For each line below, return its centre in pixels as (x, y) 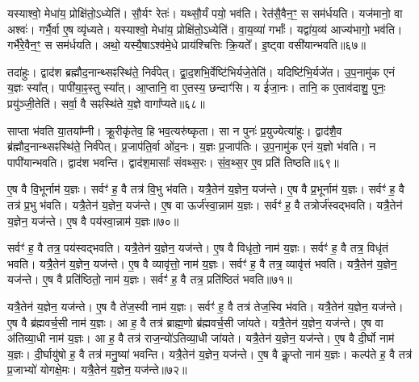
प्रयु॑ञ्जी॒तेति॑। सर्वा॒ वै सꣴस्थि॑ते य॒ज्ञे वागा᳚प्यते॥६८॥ (106, 103)
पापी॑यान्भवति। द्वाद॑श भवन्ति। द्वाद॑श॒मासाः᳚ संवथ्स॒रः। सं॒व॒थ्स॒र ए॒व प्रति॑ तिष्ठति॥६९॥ (173, 162)
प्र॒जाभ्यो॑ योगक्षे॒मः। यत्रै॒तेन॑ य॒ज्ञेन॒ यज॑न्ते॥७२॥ (97, 370)
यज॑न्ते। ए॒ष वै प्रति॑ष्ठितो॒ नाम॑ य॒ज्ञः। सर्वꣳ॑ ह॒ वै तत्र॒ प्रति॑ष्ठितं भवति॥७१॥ (150, 279)
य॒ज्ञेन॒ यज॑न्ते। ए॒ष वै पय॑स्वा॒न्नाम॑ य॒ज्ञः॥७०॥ (93, 220)
